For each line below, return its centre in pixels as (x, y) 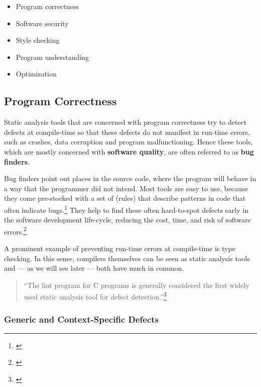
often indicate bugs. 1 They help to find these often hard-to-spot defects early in (126, 209)
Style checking (38, 40)
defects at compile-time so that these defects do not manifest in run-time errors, (127, 132)
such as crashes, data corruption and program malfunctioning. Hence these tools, (128, 142)
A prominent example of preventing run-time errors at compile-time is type (120, 248)
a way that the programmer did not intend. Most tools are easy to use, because (126, 188)
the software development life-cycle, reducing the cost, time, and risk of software (127, 220)
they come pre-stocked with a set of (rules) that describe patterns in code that (125, 198)
